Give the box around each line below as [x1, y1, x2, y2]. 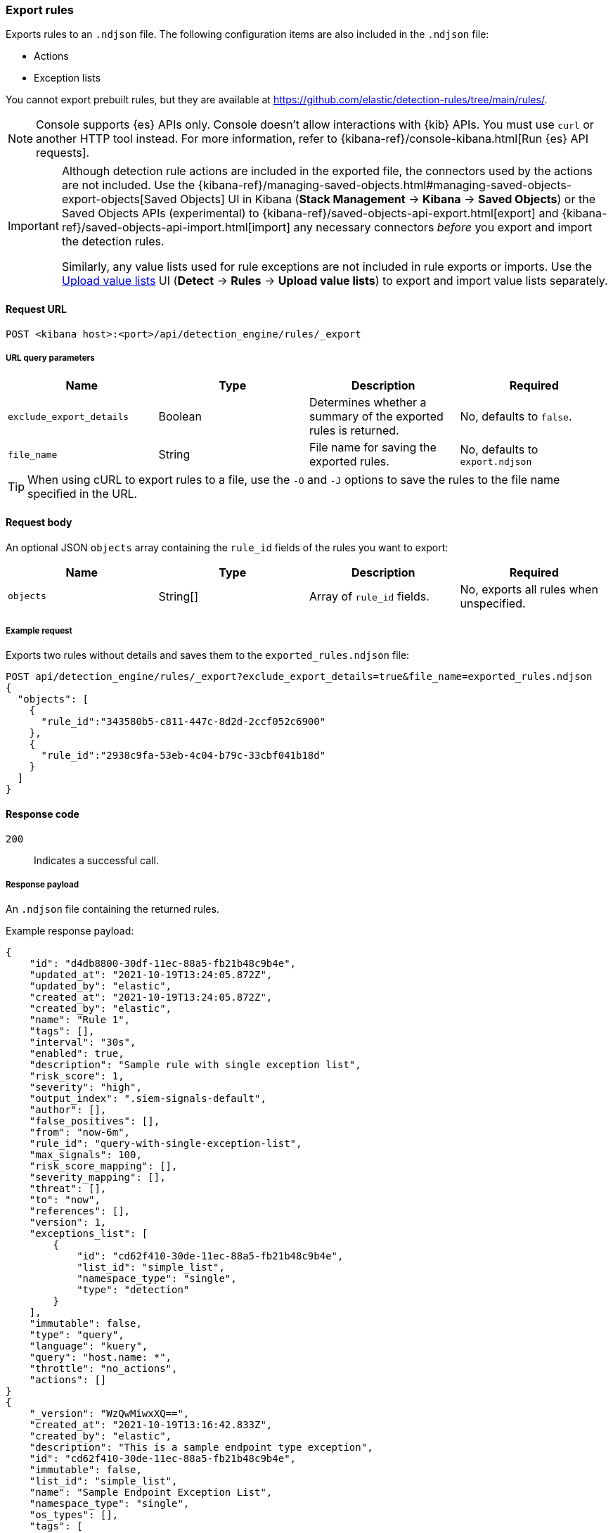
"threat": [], [29, 1183, 107, 1195]
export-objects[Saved [61, 192, 177, 207]
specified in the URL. [27, 487, 138, 501]
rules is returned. [309, 423, 399, 438]
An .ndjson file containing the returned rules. [6, 903, 219, 916]
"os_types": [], [29, 1509, 119, 1521]
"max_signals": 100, [29, 1149, 142, 1161]
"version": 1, [29, 1217, 107, 1229]
